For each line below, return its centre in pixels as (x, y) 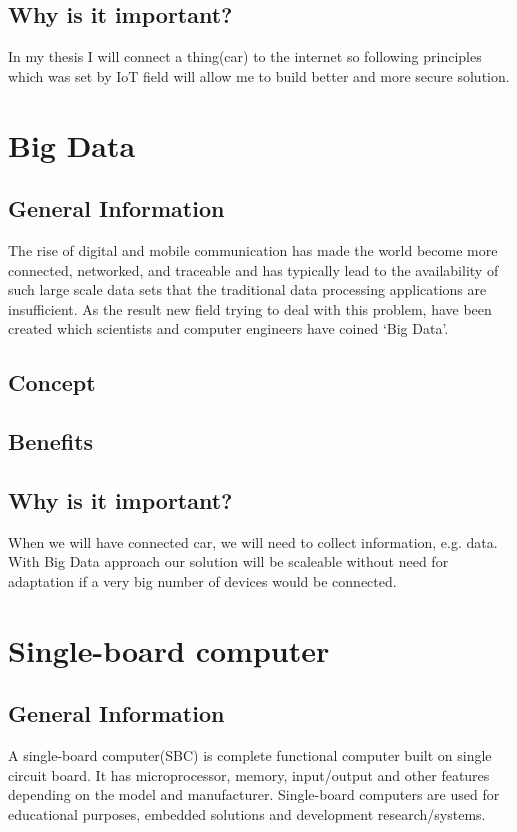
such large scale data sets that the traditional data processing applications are (247, 289)
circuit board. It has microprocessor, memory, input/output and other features (249, 774)
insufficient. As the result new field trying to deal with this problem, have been (250, 308)
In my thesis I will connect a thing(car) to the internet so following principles (245, 56)
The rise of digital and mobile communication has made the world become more (253, 249)
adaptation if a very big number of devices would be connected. (202, 580)
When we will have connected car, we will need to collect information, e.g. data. (253, 541)
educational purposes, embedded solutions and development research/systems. (247, 813)
